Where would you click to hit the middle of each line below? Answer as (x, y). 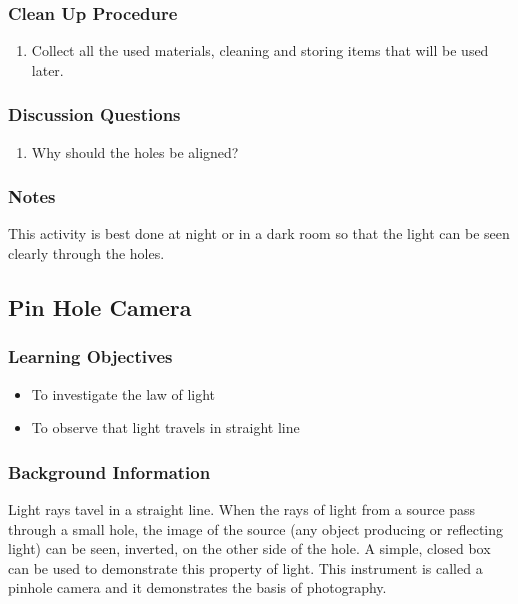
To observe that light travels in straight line (165, 427)
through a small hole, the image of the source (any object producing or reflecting (256, 528)
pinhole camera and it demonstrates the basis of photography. (197, 587)
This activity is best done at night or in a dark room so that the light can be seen (259, 233)
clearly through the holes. (86, 253)
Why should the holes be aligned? (135, 151)
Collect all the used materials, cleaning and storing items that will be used (260, 50)
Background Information (109, 471)
